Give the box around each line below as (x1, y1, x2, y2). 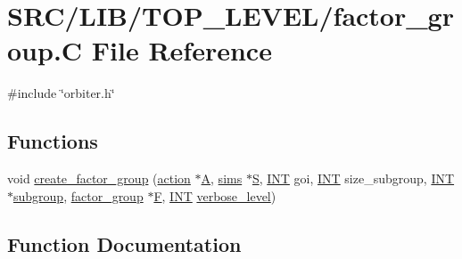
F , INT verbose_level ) (153, 186, 276, 205)
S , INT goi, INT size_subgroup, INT (252, 169, 455, 188)
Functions (7, 127, 98, 155)
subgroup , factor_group (13, 186, 144, 205)
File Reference (91, 32, 272, 69)
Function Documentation (7, 230, 242, 257)
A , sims (201, 169, 243, 188)
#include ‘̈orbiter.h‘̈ (7, 84, 115, 102)
